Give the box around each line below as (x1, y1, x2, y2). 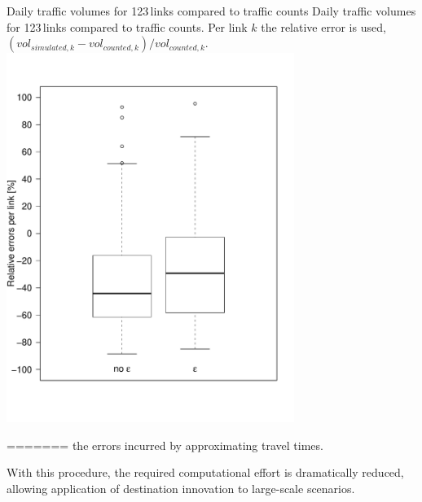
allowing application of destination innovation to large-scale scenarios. (7, 479, 355, 496)
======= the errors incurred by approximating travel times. (7, 436, 323, 453)
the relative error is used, (261, 18, 386, 35)
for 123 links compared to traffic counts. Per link (7, 18, 248, 35)
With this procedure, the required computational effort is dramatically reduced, (7, 464, 404, 481)
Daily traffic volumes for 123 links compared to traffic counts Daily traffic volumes (7, 2, 416, 19)
